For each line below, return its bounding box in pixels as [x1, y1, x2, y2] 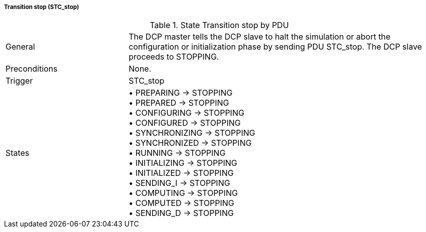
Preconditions [6, 64, 58, 74]
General [6, 42, 35, 52]
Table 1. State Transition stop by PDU [150, 20, 289, 31]
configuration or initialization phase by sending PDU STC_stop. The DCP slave [128, 42, 422, 52]
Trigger [6, 76, 33, 86]
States [6, 148, 30, 158]
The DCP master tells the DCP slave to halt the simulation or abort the [128, 32, 390, 42]
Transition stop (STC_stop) [4, 4, 79, 11]
